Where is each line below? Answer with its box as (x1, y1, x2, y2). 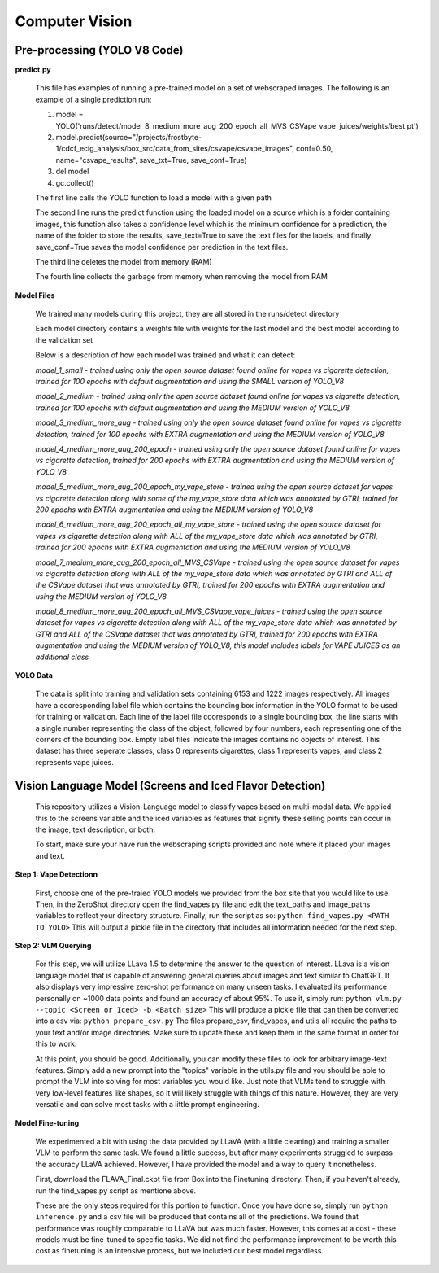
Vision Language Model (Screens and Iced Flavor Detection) (15, 778, 326, 793)
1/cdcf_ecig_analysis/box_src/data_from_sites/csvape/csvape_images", (55, 143, 294, 154)
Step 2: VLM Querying (15, 941, 92, 951)
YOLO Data (15, 671, 53, 680)
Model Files (15, 290, 55, 300)
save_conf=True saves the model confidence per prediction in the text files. (35, 242, 289, 252)
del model (55, 167, 89, 177)
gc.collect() (55, 177, 94, 187)
